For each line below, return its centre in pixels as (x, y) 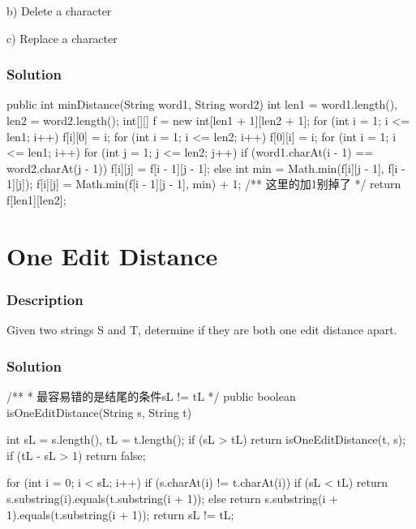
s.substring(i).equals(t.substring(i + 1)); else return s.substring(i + (172, 498)
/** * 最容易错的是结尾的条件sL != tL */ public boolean (151, 396)
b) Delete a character (59, 11)
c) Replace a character (62, 38)
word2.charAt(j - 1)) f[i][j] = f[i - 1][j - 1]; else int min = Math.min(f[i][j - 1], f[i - (206, 168)
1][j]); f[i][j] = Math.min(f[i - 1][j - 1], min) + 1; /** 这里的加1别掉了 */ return (204, 184)
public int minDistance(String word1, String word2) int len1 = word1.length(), (202, 104)
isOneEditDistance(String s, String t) (99, 412)
